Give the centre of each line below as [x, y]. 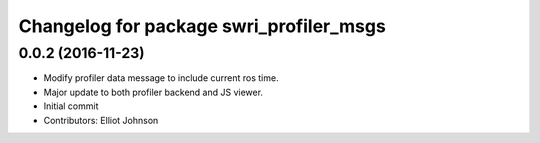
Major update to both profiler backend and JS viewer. [153, 92]
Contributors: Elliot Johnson [101, 120]
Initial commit [71, 106]
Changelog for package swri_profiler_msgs [202, 26]
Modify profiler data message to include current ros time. [161, 78]
